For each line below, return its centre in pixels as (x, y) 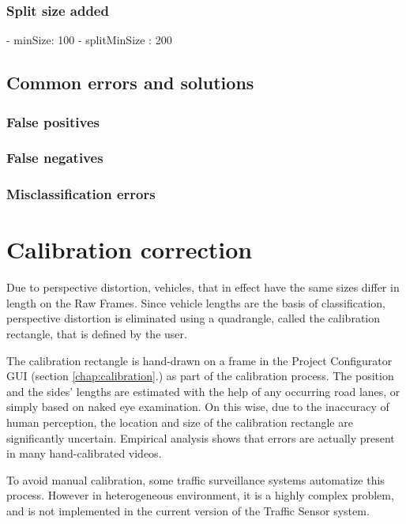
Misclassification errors (81, 194)
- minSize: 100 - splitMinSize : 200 (89, 40)
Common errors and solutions (130, 83)
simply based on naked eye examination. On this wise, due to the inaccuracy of (198, 407)
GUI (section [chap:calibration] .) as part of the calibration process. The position (200, 376)
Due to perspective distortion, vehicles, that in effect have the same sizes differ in (203, 287)
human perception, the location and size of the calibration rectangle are (180, 422)
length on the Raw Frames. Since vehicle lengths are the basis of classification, (196, 302)
